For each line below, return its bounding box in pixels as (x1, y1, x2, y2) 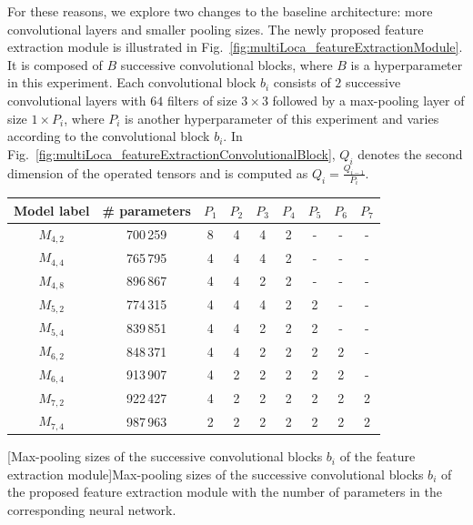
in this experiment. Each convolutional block (7, 73, 257, 92)
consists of (273, 73, 331, 92)
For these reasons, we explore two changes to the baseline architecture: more (7, 2, 433, 20)
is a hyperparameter (350, 55, 463, 74)
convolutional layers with (7, 90, 146, 109)
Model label (14, 200, 90, 219)
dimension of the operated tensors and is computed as (7, 163, 308, 182)
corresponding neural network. (7, 500, 176, 519)
